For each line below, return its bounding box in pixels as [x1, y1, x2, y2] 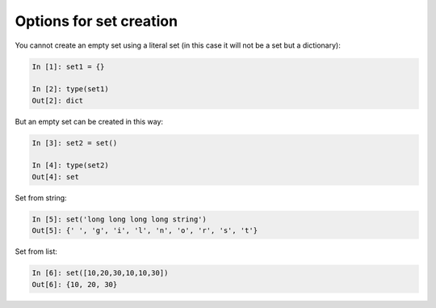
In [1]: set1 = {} [31, 61, 105, 71]
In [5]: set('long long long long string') [31, 214, 208, 224]
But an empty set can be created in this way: [15, 116, 164, 126]
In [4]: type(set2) [31, 161, 109, 170]
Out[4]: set [31, 172, 80, 181]
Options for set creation [15, 12, 178, 30]
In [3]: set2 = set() [31, 138, 118, 147]
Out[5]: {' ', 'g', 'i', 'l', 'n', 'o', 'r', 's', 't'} [31, 226, 258, 235]
